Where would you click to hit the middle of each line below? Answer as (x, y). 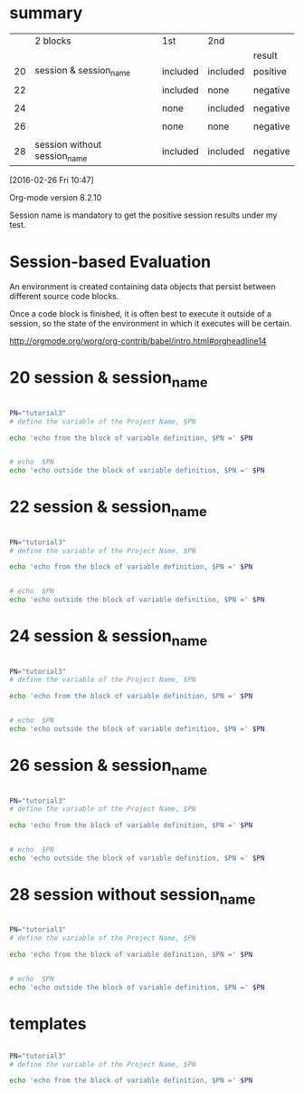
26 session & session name (109, 767)
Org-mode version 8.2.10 (56, 198)
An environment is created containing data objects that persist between (142, 287)
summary (46, 13)
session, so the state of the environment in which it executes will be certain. (151, 324)
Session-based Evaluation (110, 262)
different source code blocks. (64, 297)
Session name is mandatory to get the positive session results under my (143, 215)
